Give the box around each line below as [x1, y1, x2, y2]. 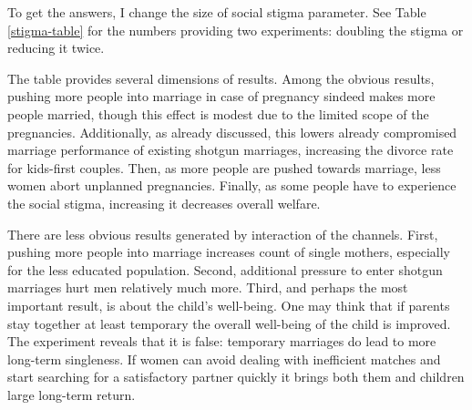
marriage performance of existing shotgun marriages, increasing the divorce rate [7, 140, 454, 159]
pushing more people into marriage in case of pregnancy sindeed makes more [7, 87, 436, 106]
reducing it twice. [7, 38, 105, 57]
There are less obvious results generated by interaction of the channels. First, [7, 224, 438, 243]
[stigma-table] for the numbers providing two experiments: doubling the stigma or [7, 20, 464, 39]
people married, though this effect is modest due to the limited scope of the [7, 104, 429, 123]
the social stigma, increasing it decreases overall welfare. [7, 193, 321, 212]
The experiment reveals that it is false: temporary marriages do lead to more [7, 332, 436, 351]
